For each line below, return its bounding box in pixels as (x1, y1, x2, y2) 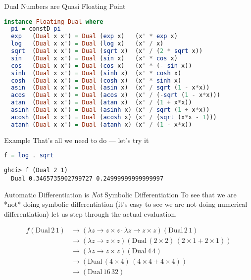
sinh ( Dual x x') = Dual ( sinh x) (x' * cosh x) (11, 69, 182, 77)
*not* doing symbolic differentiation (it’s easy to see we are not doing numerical (4, 199, 248, 209)
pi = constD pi (11, 25, 61, 33)
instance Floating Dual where (4, 18, 103, 25)
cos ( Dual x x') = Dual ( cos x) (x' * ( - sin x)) (11, 62, 192, 69)
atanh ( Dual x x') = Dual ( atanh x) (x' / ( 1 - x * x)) (11, 121, 192, 128)
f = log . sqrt (4, 152, 54, 159)
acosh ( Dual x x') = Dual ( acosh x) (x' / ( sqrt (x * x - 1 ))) (11, 113, 217, 121)
